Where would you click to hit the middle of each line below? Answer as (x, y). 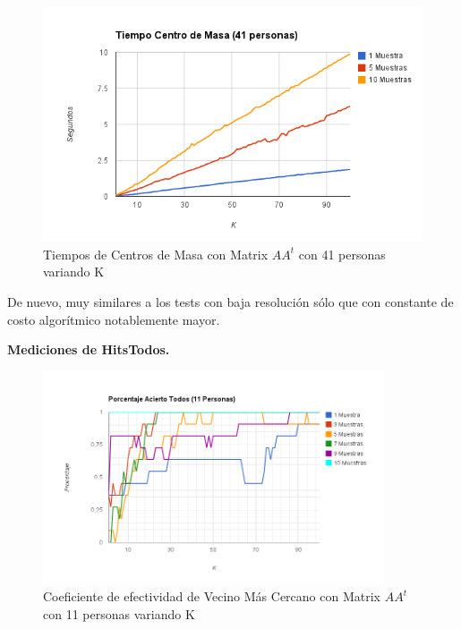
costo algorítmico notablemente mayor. (114, 319)
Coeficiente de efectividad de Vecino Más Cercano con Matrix (212, 596)
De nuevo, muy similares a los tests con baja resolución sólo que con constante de (230, 301)
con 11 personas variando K (119, 613)
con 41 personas (342, 254)
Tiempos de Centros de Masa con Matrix (156, 254)
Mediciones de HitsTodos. (89, 349)
